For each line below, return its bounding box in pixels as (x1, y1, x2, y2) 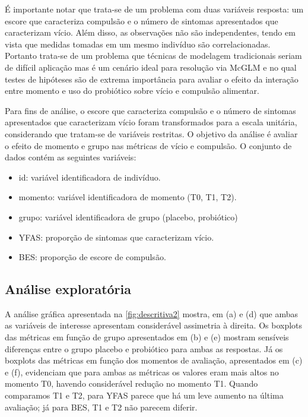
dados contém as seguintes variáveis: (5, 151, 136, 163)
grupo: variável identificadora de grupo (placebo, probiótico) (18, 210, 238, 223)
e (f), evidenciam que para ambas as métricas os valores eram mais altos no (5, 365, 279, 378)
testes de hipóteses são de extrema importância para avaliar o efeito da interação (5, 72, 299, 85)
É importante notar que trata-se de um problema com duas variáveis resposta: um (5, 3, 304, 15)
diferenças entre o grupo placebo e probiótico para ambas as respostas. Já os (5, 342, 283, 355)
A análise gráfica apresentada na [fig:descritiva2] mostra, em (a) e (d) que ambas (5, 307, 299, 320)
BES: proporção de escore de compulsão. (18, 251, 166, 263)
